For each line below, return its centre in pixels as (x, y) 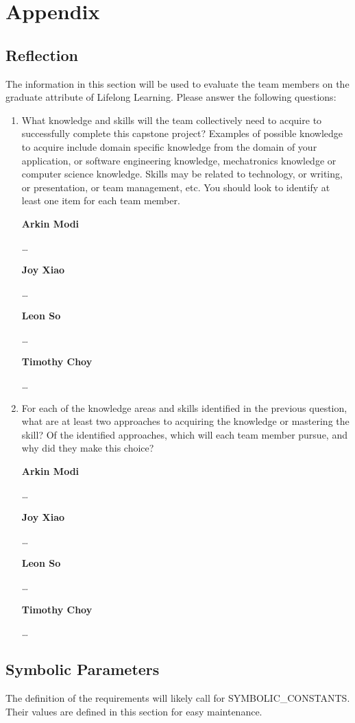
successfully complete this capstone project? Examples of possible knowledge (182, 133)
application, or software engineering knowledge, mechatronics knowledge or (179, 160)
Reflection (42, 54)
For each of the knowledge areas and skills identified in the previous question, (184, 407)
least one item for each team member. (101, 200)
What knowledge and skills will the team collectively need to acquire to (172, 120)
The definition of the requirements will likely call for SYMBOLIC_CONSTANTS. (178, 698)
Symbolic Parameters (83, 669)
